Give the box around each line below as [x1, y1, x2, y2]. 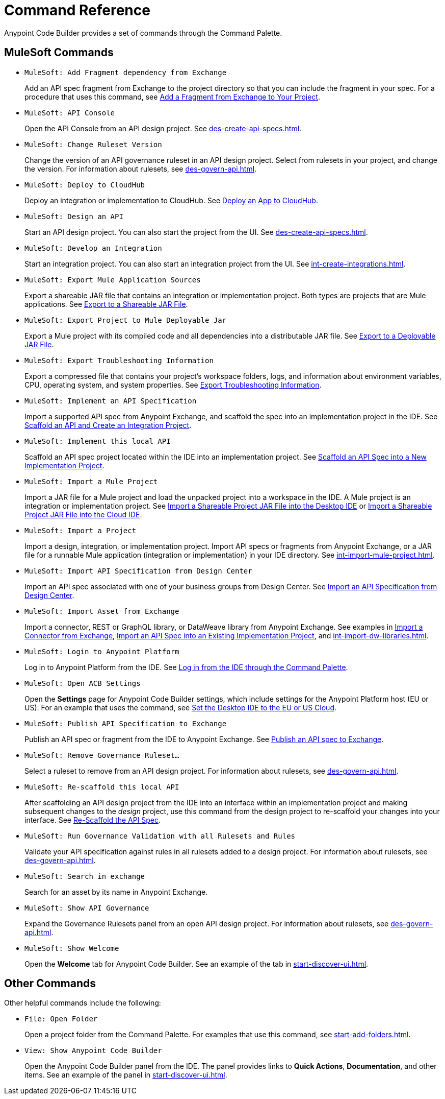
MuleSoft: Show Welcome [24, 944, 119, 952]
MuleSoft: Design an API [24, 212, 123, 221]
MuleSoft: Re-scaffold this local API [24, 782, 179, 791]
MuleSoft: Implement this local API [24, 437, 171, 445]
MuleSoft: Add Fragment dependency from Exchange [24, 68, 227, 77]
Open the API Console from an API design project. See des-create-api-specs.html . [24, 124, 302, 133]
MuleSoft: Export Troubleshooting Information [24, 356, 214, 365]
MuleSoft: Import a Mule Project [24, 477, 158, 486]
